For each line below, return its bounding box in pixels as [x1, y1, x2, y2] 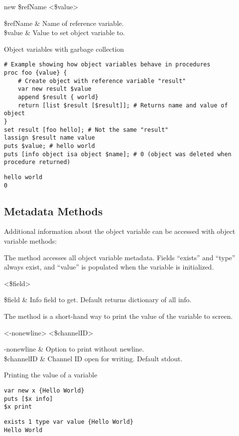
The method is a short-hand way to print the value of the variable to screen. [4, 311, 233, 321]
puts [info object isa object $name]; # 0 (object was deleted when [4, 150, 232, 158]
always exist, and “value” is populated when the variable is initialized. [4, 262, 214, 272]
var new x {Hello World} [4, 387, 85, 394]
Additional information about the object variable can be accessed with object [4, 226, 236, 236]
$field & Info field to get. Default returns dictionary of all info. [4, 294, 192, 305]
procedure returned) [4, 159, 71, 166]
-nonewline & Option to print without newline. [4, 344, 144, 354]
